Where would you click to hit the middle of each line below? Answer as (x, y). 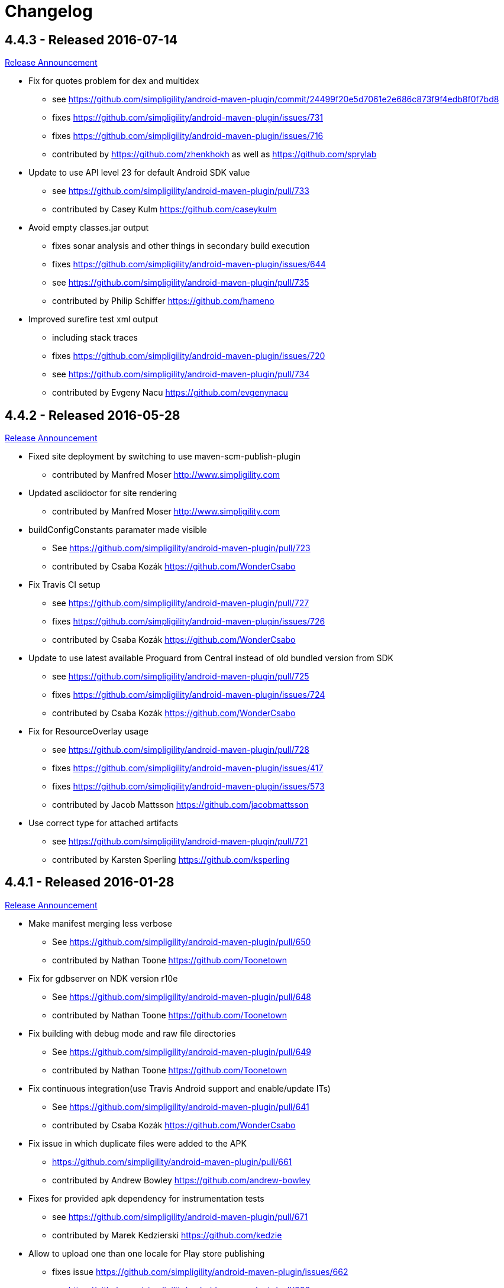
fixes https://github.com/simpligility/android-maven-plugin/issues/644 (189, 264)
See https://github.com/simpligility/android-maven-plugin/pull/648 (182, 996)
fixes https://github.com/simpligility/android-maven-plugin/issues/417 (188, 768)
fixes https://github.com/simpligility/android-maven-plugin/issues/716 (188, 136)
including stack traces (95, 338)
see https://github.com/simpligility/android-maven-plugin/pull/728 (181, 750)
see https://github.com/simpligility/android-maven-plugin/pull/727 (181, 603)
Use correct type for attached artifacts (104, 823)
